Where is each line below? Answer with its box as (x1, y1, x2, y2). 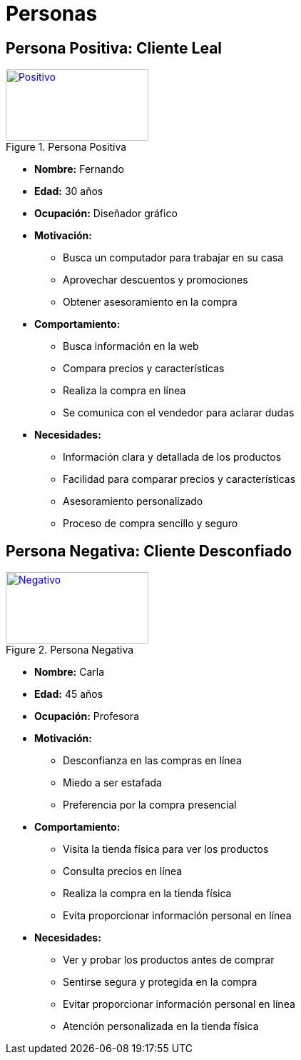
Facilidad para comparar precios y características (63, 473, 296, 486)
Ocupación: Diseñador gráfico (34, 207, 178, 220)
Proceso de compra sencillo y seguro (63, 517, 238, 530)
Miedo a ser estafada (63, 776, 162, 789)
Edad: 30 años (34, 185, 103, 198)
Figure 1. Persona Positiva (6, 141, 127, 154)
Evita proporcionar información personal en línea (63, 909, 292, 922)
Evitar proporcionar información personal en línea (63, 998, 295, 1011)
